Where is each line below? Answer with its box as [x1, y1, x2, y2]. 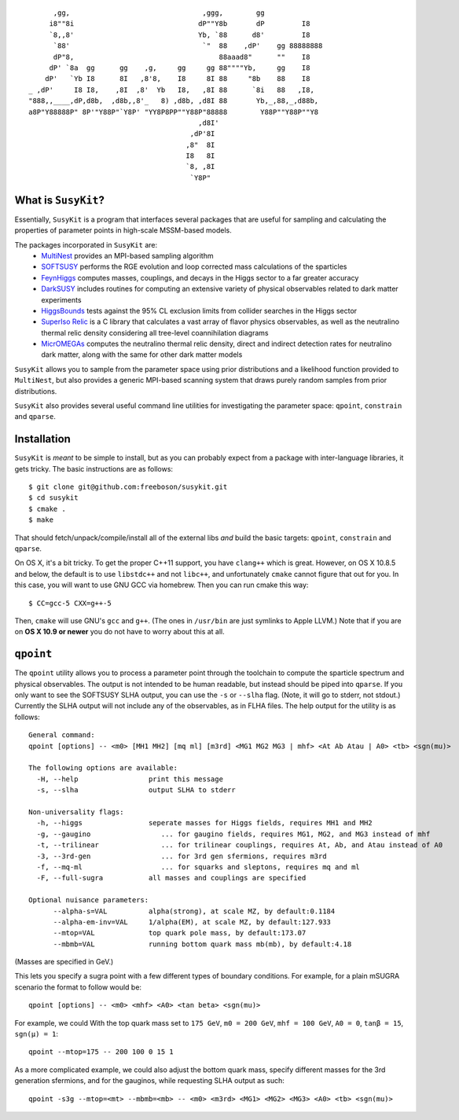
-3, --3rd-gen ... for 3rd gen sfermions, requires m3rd [36, 851, 327, 861]
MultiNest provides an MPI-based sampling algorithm [41, 251, 214, 260]
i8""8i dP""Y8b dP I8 [49, 20, 310, 28]
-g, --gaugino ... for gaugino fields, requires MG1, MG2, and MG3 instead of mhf [36, 829, 431, 839]
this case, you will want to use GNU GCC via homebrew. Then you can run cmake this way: [14, 580, 309, 589]
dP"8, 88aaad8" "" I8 [53, 52, 310, 61]
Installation [14, 432, 71, 446]
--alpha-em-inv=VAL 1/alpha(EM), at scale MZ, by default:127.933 [53, 917, 332, 927]
